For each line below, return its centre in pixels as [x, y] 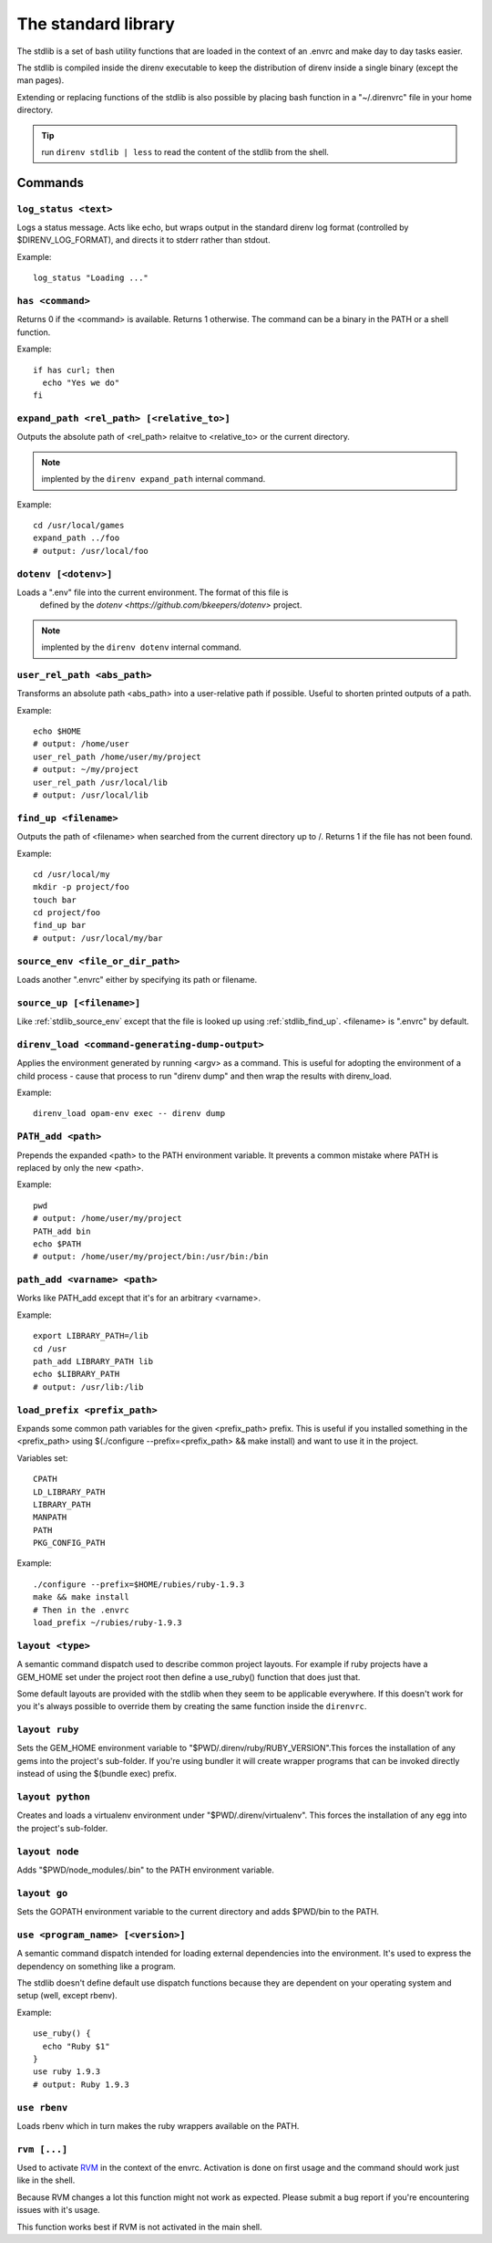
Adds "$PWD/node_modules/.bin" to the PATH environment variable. [146, 1870]
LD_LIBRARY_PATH [69, 1492]
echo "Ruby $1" [76, 2046]
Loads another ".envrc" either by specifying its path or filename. [137, 980]
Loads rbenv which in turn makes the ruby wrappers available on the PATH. [158, 2125]
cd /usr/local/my [72, 874]
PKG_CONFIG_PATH [69, 1543]
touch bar [55, 900]
